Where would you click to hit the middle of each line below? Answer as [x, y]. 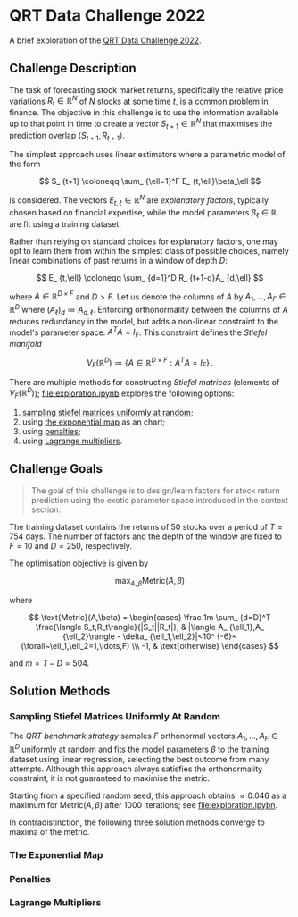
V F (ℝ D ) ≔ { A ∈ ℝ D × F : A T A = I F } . [150, 363]
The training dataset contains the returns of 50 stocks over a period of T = [146, 526]
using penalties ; [51, 431]
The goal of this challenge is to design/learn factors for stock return [156, 490]
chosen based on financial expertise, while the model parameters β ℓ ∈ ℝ [143, 213]
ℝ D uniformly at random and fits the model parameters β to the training [139, 749]
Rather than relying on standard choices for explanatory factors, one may [144, 241]
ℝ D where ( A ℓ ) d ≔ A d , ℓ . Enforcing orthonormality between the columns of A [149, 310]
